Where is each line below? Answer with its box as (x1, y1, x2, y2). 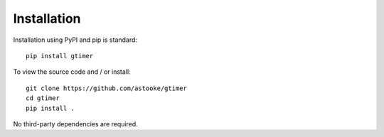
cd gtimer (26, 94, 60, 102)
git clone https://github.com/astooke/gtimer (26, 84, 188, 92)
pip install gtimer (26, 52, 94, 60)
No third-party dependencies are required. (13, 119, 138, 128)
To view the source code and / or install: (13, 67, 131, 76)
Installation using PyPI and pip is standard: (13, 35, 138, 44)
